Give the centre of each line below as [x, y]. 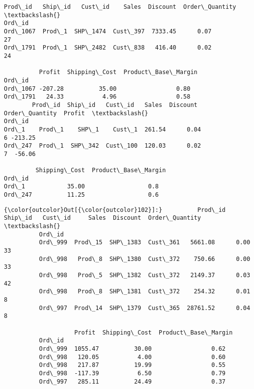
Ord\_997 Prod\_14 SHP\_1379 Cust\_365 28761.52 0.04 [145, 308]
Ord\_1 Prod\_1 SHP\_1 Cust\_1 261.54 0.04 [102, 129]
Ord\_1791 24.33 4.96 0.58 [97, 97]
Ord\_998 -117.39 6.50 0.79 [132, 373]
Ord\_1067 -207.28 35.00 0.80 [97, 89]
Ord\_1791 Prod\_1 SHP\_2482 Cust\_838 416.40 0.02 [108, 48]
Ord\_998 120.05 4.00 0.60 [132, 357]
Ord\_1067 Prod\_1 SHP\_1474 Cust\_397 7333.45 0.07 [108, 31]
